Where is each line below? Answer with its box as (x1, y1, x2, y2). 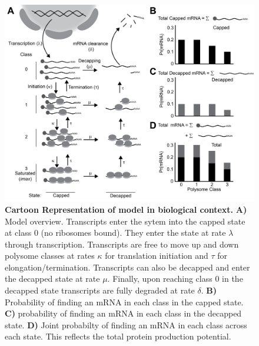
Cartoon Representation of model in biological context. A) (5, 203, 247, 215)
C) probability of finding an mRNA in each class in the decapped (5, 307, 242, 319)
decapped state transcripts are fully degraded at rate (5, 284, 195, 296)
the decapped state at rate (5, 272, 100, 285)
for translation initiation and (105, 249, 208, 262)
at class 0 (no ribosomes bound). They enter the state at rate (5, 226, 226, 239)
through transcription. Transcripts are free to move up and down (5, 238, 239, 250)
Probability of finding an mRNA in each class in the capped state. (5, 295, 244, 308)
